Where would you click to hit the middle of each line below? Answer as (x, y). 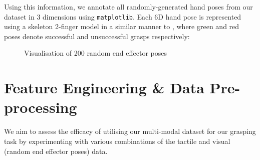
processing (41, 107)
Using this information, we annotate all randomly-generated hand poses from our (128, 7)
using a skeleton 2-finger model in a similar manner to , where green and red (122, 26)
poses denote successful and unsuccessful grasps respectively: (97, 36)
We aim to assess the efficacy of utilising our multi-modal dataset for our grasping (130, 131)
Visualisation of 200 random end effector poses (96, 53)
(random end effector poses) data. (56, 151)
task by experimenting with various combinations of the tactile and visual (117, 141)
